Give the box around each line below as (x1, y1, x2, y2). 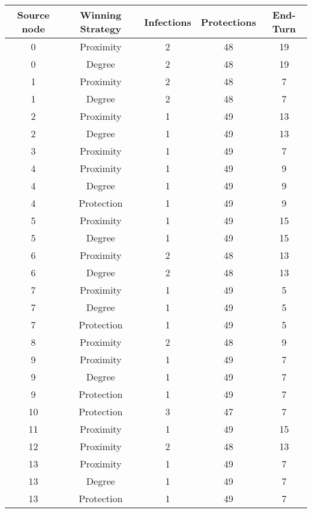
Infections (144, 14, 191, 29)
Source (17, 8, 50, 22)
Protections (200, 14, 256, 29)
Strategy (80, 22, 121, 35)
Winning (80, 8, 122, 22)
